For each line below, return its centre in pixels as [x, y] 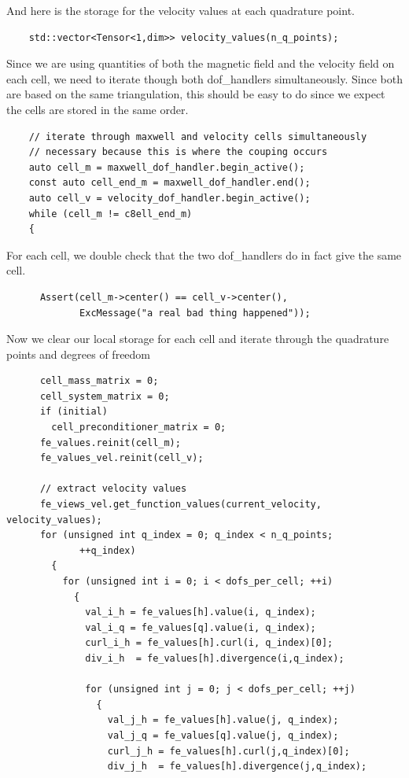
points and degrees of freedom [79, 354]
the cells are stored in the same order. [98, 109]
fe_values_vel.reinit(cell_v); [122, 458]
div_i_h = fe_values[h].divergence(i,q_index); [215, 658]
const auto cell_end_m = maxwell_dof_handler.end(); [169, 183]
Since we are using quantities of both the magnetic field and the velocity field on [201, 63]
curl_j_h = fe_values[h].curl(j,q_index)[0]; [228, 751]
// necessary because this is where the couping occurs [178, 152]
